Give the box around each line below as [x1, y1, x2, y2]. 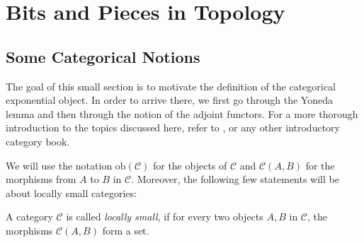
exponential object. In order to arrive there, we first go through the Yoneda [6, 93, 333, 107]
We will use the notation [6, 158, 113, 172]
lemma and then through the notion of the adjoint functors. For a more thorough [6, 106, 358, 121]
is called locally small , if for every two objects [66, 209, 263, 224]
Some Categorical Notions [6, 45, 200, 67]
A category [6, 209, 53, 224]
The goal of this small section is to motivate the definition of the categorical [6, 78, 336, 93]
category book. [6, 134, 70, 148]
